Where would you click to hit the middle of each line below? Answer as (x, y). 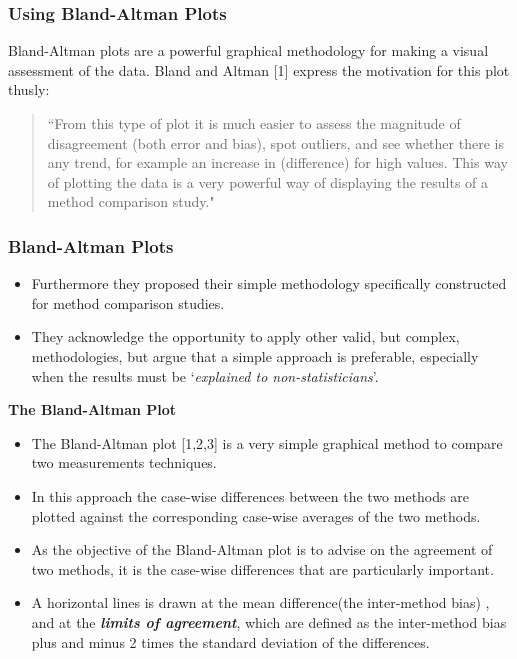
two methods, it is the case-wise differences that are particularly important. (262, 568)
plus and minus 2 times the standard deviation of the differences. (230, 641)
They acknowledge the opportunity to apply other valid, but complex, (245, 336)
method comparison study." (131, 201)
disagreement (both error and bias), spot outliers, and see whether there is (275, 142)
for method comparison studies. (128, 302)
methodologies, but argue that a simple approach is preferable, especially (255, 355)
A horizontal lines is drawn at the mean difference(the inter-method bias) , (260, 602)
